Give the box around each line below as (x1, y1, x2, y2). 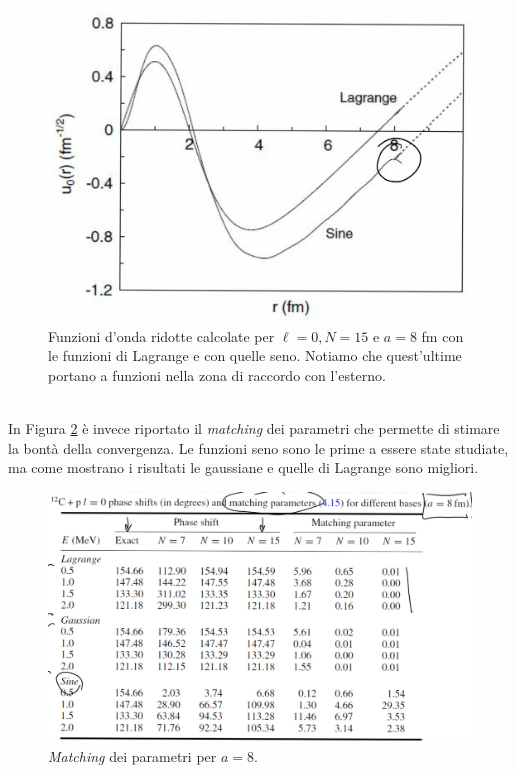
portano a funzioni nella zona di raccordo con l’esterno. (48, 365, 386, 386)
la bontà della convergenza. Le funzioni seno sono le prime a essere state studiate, (8, 437, 509, 458)
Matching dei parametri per (48, 746, 217, 767)
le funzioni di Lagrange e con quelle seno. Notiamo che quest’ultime (48, 345, 462, 366)
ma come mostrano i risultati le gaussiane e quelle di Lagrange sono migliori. (8, 457, 479, 478)
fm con (421, 325, 464, 346)
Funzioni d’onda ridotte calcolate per (48, 325, 275, 346)
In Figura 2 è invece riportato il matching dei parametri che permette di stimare (8, 418, 500, 439)
